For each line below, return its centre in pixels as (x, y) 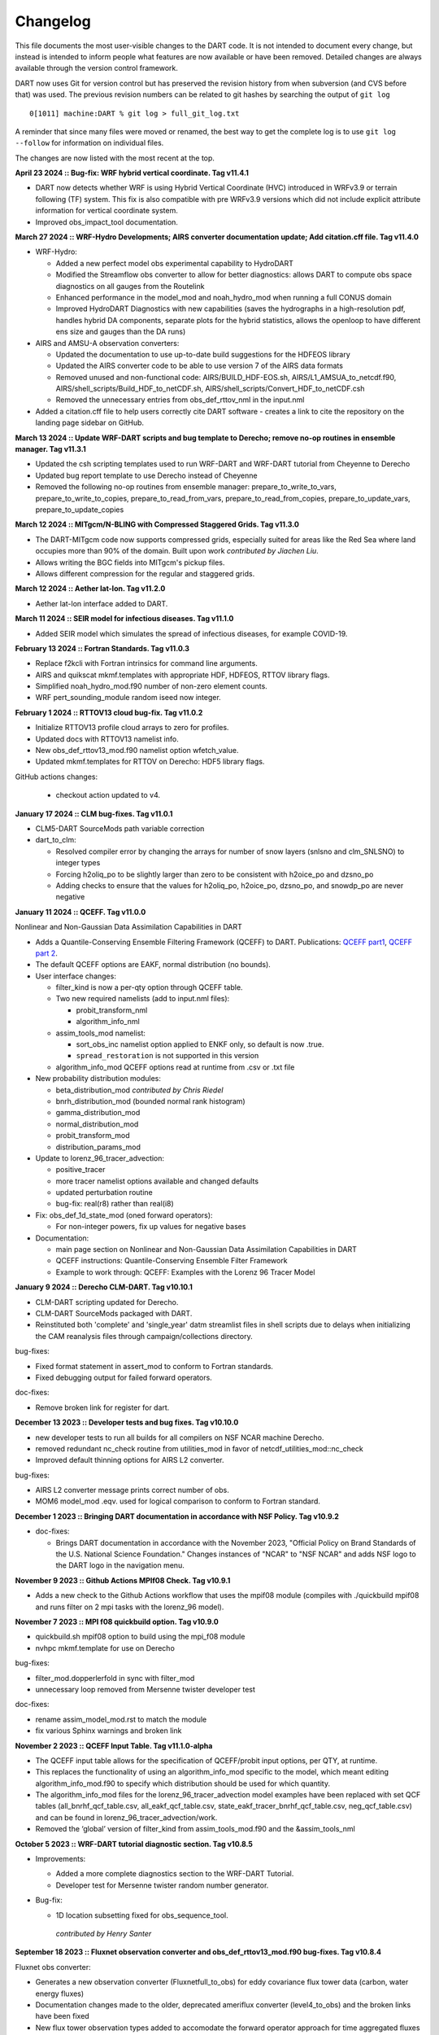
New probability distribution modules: (98, 1079)
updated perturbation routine (104, 1193)
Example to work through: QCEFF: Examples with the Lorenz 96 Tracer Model (185, 1272)
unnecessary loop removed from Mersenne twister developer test (146, 1689)
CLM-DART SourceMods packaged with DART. (114, 1313)
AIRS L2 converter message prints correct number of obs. (132, 1490)
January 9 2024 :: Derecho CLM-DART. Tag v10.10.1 (104, 1287)
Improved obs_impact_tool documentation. (107, 222)
